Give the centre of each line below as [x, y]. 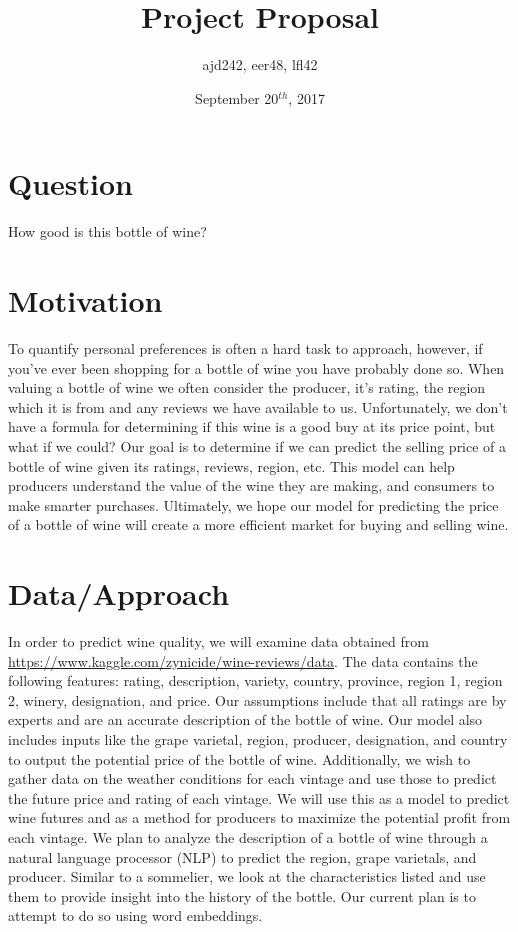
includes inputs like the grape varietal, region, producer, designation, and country [258, 739]
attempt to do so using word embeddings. [135, 915]
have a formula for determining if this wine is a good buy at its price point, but [252, 426]
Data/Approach [119, 593]
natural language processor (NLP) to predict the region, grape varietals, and [242, 856]
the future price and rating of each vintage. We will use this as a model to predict [259, 797]
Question [70, 183]
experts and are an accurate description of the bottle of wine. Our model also [245, 719]
